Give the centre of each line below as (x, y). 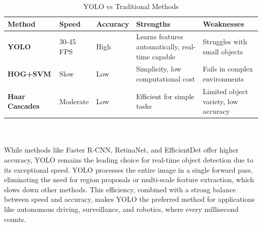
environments (223, 79)
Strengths (153, 23)
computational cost (166, 79)
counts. (15, 219)
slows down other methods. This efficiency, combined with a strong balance (120, 189)
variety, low (220, 101)
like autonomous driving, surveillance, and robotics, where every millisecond (121, 209)
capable (164, 56)
